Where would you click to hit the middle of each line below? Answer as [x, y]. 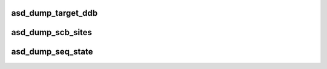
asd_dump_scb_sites [51, 32]
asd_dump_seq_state [52, 52]
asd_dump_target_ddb [54, 13]
